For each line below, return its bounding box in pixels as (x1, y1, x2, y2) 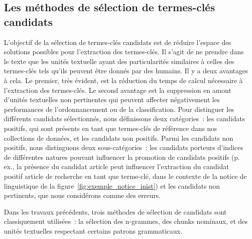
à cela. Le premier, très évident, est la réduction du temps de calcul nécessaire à (4, 75, 243, 85)
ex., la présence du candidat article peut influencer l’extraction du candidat (4, 161, 229, 172)
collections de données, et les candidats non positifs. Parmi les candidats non (4, 132, 233, 143)
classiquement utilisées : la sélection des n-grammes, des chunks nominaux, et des (4, 216, 248, 226)
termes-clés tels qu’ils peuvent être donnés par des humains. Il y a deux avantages (4, 65, 248, 76)
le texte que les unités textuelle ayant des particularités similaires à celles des (4, 56, 234, 66)
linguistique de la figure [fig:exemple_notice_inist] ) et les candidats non (4, 180, 220, 191)
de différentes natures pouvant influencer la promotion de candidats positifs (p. (4, 152, 240, 162)
